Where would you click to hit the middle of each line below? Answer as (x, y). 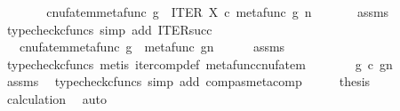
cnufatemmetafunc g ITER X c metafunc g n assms (218, 12)
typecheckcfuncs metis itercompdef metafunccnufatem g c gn (200, 63)
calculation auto (57, 98)
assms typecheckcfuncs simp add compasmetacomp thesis (188, 81)
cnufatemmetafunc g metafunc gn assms (152, 47)
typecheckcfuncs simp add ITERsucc (109, 29)
